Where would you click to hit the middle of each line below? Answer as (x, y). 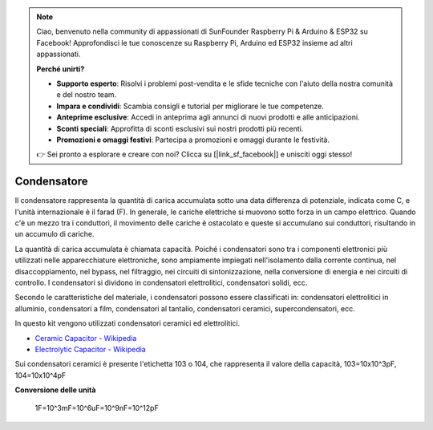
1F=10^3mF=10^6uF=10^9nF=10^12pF (97, 408)
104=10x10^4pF (40, 375)
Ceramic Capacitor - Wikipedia (86, 338)
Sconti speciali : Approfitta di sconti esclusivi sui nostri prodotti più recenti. (180, 128)
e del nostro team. (87, 95)
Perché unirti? (61, 69)
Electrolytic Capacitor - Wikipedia (90, 349)
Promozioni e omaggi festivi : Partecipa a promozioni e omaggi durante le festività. (193, 140)
